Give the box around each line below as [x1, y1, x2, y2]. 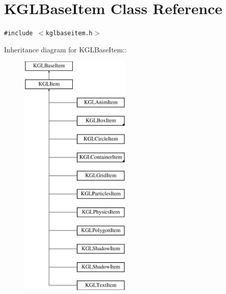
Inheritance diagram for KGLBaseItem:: [4, 44, 127, 54]
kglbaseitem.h [46, 30, 93, 37]
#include [4, 30, 33, 37]
